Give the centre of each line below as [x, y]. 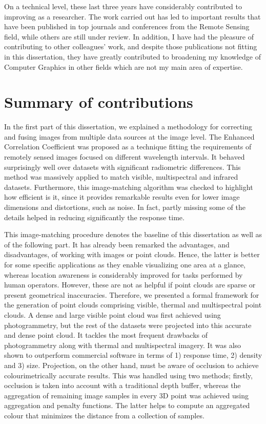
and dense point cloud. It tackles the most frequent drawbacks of [106, 335]
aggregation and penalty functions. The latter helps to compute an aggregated [127, 405]
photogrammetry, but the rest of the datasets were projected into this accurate [128, 325]
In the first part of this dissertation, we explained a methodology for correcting [128, 127]
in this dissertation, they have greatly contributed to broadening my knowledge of [132, 56]
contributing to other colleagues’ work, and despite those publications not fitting [131, 46]
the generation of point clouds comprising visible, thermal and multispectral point [133, 305]
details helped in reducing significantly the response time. [94, 217]
